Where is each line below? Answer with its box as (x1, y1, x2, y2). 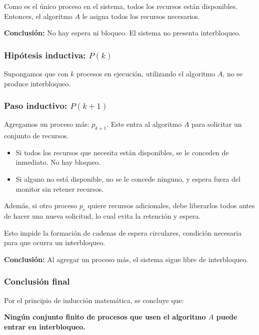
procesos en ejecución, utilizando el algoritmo (76, 68, 215, 78)
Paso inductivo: (4, 99, 67, 112)
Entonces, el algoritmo (4, 10, 72, 21)
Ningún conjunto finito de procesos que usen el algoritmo (4, 312, 206, 322)
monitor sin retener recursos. (15, 183, 104, 194)
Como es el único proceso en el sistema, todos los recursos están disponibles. (4, 1, 238, 11)
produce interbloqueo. (4, 78, 71, 88)
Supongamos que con (4, 68, 68, 78)
